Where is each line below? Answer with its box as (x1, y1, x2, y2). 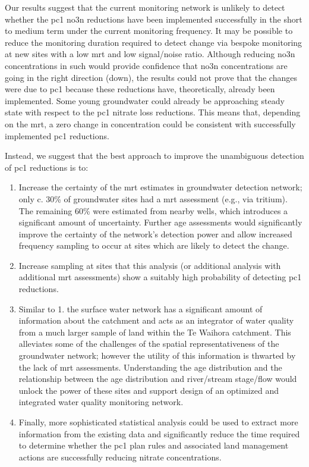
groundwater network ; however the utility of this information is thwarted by (18, 349, 296, 362)
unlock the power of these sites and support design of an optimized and (18, 384, 279, 396)
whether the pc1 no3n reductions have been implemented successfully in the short (5, 12, 302, 25)
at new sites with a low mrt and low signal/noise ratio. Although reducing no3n (5, 48, 295, 60)
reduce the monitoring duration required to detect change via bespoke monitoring (5, 36, 302, 48)
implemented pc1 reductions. (5, 129, 109, 142)
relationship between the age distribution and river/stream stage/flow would (18, 372, 297, 385)
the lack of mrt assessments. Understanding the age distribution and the (18, 361, 282, 373)
